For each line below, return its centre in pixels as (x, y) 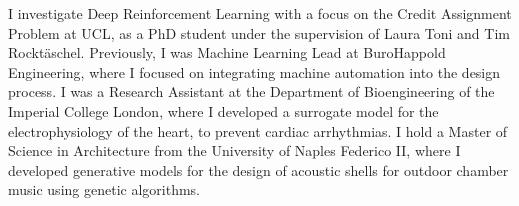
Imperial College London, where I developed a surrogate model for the (223, 110)
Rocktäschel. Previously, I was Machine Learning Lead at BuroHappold (227, 52)
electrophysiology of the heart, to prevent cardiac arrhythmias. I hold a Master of (258, 130)
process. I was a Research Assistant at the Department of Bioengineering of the (251, 91)
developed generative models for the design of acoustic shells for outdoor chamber (258, 169)
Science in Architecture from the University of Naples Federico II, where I (234, 150)
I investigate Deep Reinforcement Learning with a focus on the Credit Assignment (260, 13)
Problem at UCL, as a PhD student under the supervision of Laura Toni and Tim (259, 32)
